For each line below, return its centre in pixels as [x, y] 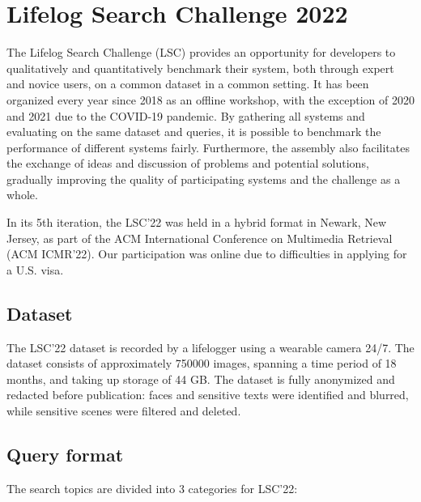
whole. [22, 195]
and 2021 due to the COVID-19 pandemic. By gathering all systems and [186, 115]
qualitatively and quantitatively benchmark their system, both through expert [200, 68]
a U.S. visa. [35, 269]
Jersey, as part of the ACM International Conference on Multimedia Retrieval [200, 238]
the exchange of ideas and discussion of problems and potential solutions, [188, 163]
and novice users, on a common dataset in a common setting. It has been [188, 84]
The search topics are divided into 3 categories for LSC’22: [152, 488]
